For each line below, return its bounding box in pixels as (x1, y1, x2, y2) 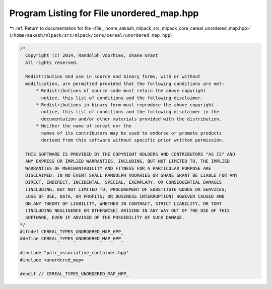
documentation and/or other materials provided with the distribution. (41, 116, 222, 122)
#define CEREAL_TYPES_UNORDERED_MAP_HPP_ (20, 236, 124, 242)
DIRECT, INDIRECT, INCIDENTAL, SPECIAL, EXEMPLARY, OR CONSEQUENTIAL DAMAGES (25, 179, 222, 185)
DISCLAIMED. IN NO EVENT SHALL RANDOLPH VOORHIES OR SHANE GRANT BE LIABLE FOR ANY (25, 172, 238, 178)
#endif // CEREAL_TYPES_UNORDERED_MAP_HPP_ (20, 271, 129, 277)
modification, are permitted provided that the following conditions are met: (25, 81, 225, 87)
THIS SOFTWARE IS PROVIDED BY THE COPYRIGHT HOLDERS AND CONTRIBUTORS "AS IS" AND (25, 151, 235, 157)
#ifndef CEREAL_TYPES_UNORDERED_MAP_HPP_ (20, 229, 124, 235)
